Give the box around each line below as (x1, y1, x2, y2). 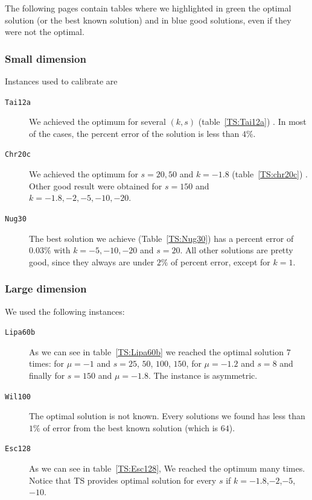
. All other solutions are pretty (180, 244, 293, 256)
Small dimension (5, 51, 86, 66)
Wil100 (5, 392, 31, 401)
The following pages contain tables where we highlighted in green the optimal (5, 2, 291, 14)
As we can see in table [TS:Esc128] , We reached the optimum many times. (29, 462, 305, 475)
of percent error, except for (171, 255, 270, 268)
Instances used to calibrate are (5, 75, 118, 87)
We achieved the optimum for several (29, 115, 166, 128)
